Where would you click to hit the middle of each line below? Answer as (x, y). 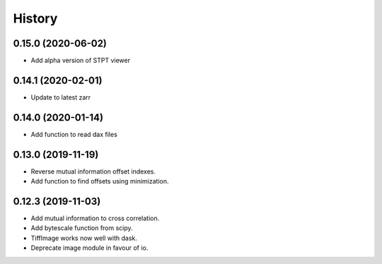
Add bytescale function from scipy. (82, 228)
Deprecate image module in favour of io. (89, 248)
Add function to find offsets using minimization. (100, 181)
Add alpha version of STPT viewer (81, 61)
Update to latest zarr (61, 97)
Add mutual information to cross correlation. (95, 218)
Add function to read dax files (74, 134)
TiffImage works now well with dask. (84, 238)
